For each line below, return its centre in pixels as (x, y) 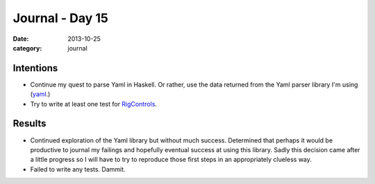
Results (30, 123)
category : (27, 48)
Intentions (35, 68)
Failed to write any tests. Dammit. (78, 169)
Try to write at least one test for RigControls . (94, 104)
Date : (21, 39)
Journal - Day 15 (61, 18)
